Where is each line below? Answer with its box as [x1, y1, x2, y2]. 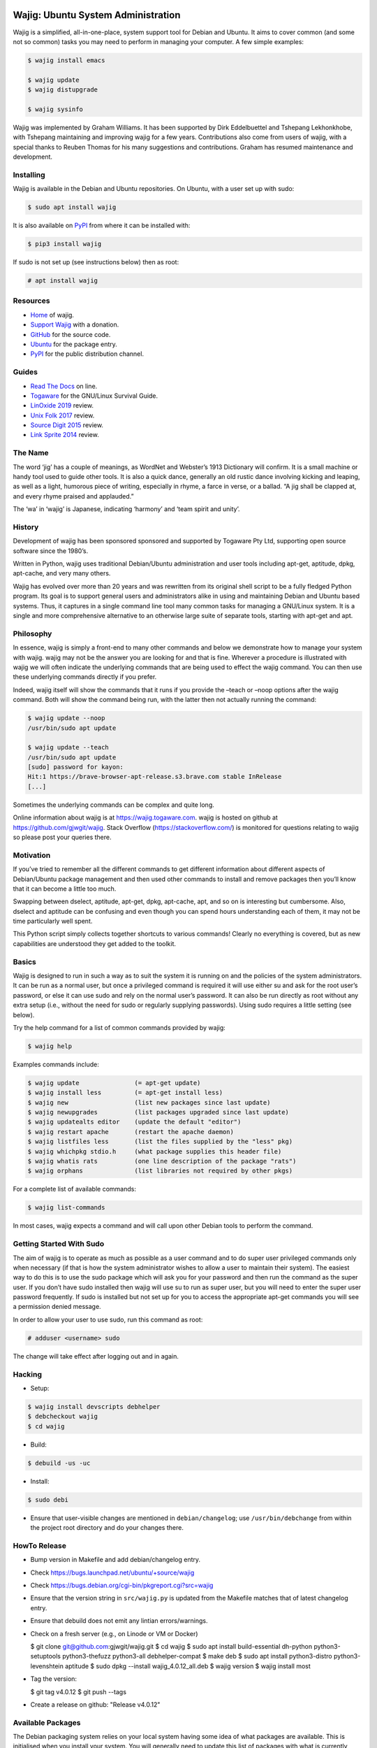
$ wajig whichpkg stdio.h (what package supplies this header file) [27, 1147, 282, 1155]
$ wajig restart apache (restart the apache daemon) [27, 1128, 234, 1136]
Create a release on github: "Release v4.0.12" [30, 1700, 161, 1709]
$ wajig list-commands [27, 1203, 105, 1212]
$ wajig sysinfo [27, 105, 84, 113]
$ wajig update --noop [27, 714, 105, 722]
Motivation [13, 850, 51, 860]
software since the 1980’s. [13, 546, 89, 555]
